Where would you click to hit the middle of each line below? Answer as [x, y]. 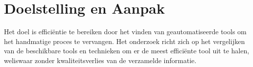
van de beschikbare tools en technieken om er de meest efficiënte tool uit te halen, [127, 51]
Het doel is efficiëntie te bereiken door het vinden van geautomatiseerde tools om [125, 32]
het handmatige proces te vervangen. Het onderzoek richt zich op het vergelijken [125, 41]
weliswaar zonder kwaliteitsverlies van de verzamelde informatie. [100, 60]
